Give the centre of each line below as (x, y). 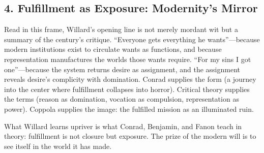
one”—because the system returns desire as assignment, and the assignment (122, 69)
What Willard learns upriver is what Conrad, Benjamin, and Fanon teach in (123, 126)
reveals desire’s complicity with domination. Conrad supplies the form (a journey (130, 79)
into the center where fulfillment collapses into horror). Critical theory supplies (127, 89)
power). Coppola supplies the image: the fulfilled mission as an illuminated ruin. (129, 109)
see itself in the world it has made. (58, 146)
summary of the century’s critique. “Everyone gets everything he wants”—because (132, 39)
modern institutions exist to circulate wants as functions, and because (113, 49)
